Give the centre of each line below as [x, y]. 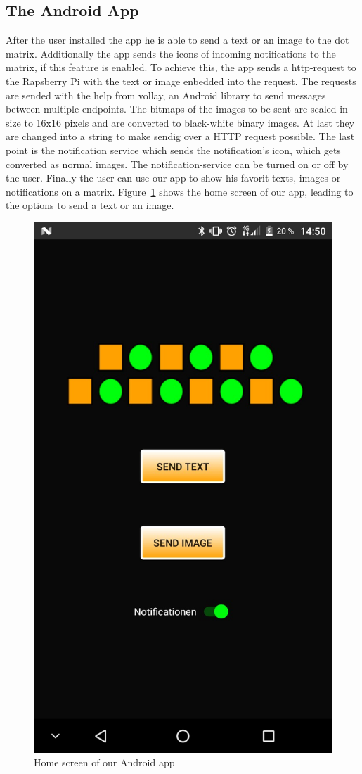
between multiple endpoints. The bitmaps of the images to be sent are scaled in [177, 109]
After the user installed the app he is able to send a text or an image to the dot [177, 40]
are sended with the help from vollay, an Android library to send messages [166, 95]
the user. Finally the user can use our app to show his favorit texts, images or [173, 178]
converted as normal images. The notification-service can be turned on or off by [177, 164]
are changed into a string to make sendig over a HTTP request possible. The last [180, 136]
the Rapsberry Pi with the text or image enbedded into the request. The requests [181, 81]
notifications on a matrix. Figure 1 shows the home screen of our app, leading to [180, 191]
